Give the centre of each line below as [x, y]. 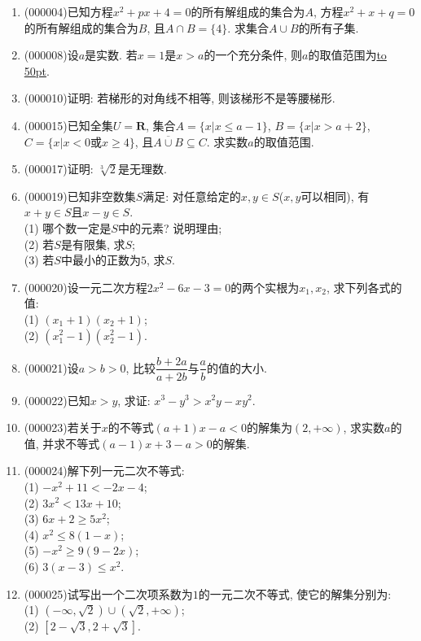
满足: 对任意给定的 [192, 196]
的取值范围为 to [347, 55]
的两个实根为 [265, 287]
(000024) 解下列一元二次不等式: [104, 471]
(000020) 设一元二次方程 [86, 287]
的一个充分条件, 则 [253, 55]
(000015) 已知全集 [68, 125]
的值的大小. [237, 367]
